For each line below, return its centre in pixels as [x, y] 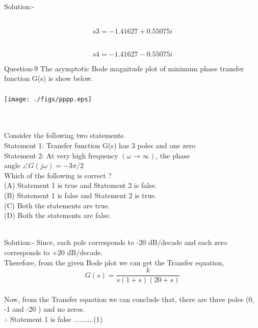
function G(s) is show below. [49, 78]
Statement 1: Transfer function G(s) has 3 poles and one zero [100, 145]
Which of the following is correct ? [58, 175]
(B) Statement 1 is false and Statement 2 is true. [81, 195]
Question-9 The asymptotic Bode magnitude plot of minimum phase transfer [124, 68]
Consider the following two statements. [65, 135]
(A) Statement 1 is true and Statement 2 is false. [81, 185]
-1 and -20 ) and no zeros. [44, 309]
